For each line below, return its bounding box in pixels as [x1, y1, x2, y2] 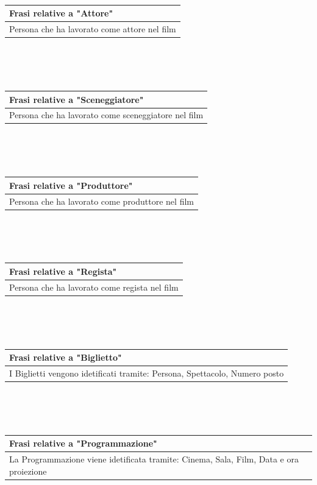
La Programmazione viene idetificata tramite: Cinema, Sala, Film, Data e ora [9, 453, 299, 466]
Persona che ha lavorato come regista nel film [9, 280, 179, 293]
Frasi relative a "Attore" [9, 7, 113, 19]
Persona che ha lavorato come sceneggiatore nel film [9, 108, 204, 121]
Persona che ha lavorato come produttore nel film [9, 194, 194, 207]
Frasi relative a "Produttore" [9, 179, 133, 191]
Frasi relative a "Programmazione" [9, 437, 157, 450]
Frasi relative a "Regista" [9, 264, 117, 277]
